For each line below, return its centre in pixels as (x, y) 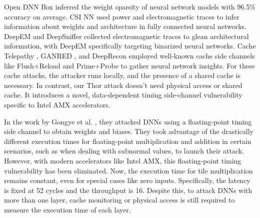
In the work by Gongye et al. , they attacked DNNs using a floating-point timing (128, 121)
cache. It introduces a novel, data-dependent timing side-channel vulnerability (123, 95)
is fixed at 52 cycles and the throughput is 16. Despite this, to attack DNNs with (128, 190)
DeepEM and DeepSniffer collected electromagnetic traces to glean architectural (126, 36)
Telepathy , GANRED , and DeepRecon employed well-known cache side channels (129, 55)
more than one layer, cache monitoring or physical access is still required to (119, 200)
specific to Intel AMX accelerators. (57, 104)
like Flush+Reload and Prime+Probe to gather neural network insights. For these (129, 65)
